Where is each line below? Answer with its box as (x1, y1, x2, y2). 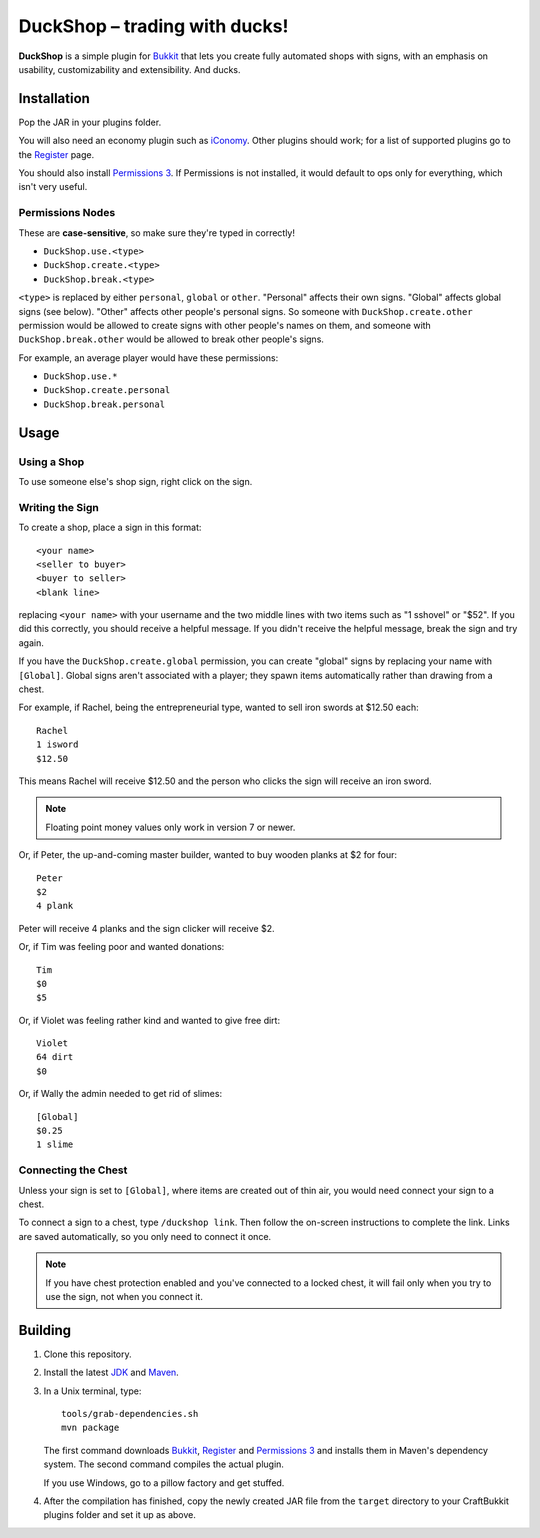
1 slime (36, 1139, 74, 1150)
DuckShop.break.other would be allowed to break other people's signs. (18, 333, 325, 345)
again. (18, 636, 45, 649)
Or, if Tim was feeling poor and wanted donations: (18, 941, 225, 953)
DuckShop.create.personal (43, 385, 171, 396)
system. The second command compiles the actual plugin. (43, 1458, 285, 1470)
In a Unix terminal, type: (43, 1385, 142, 1397)
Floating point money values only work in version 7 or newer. (45, 821, 296, 833)
